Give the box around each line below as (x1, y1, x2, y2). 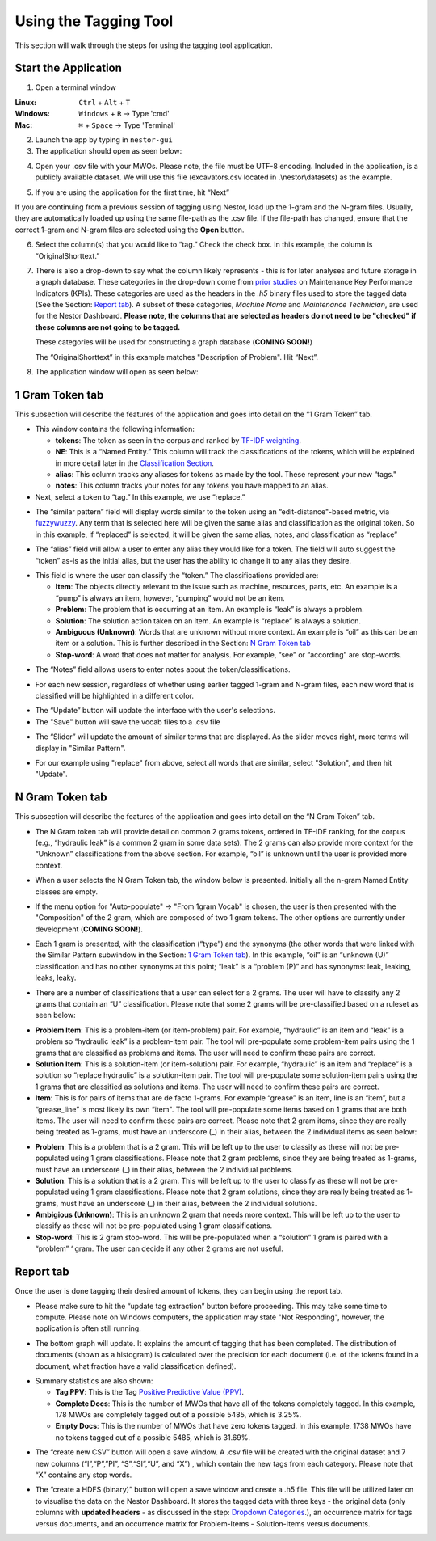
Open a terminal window (35, 82, 116, 92)
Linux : (15, 97, 36, 107)
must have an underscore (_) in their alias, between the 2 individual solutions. (60, 1198, 317, 1208)
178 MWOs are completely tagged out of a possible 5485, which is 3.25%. (55, 1410, 302, 1420)
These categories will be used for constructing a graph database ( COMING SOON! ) (35, 337, 313, 347)
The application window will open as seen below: (35, 367, 199, 377)
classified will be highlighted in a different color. (35, 690, 194, 700)
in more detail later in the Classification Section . (55, 458, 214, 468)
